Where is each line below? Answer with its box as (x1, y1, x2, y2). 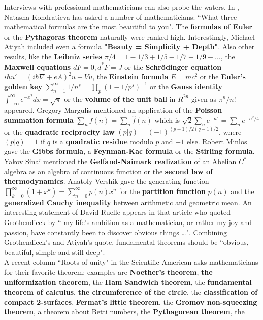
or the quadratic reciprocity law (4, 126, 115, 137)
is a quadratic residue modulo (52, 136, 153, 146)
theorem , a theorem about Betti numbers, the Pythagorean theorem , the (4, 306, 245, 317)
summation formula (4, 114, 74, 125)
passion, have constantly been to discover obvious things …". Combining (4, 227, 227, 237)
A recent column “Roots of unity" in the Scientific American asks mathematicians (4, 257, 258, 267)
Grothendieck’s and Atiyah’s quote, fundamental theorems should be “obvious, (4, 237, 249, 247)
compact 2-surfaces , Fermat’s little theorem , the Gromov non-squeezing (4, 296, 257, 307)
